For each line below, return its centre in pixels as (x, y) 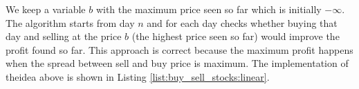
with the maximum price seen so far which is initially (209, 9)
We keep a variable (46, 9)
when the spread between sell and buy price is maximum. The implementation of (177, 63)
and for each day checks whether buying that (242, 22)
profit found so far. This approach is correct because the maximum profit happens (179, 49)
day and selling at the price (64, 36)
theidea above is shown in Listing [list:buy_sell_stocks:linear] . (138, 76)
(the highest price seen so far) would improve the (236, 36)
